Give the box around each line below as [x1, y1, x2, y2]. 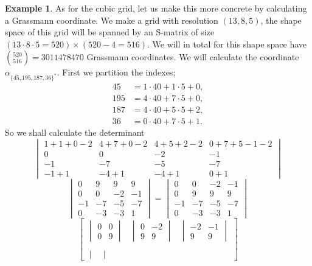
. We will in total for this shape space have [147, 37, 307, 50]
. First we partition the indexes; [57, 66, 176, 79]
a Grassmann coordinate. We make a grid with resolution [5, 13, 218, 26]
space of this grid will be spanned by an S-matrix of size [5, 26, 215, 38]
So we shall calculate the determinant [5, 126, 145, 139]
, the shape [260, 13, 302, 26]
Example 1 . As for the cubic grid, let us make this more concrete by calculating [5, 2, 307, 14]
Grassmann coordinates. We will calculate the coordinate [86, 51, 299, 63]
